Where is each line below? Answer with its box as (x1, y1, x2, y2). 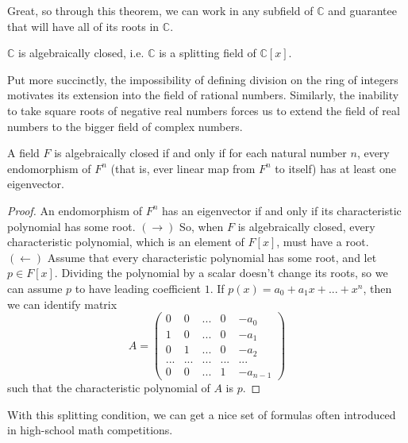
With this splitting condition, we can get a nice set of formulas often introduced (7, 406, 396, 422)
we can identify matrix (7, 295, 117, 312)
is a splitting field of (159, 44, 256, 61)
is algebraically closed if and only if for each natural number (54, 144, 347, 161)
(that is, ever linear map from (110, 160, 256, 176)
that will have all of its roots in (7, 17, 160, 34)
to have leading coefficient (75, 279, 201, 296)
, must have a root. (276, 233, 369, 250)
